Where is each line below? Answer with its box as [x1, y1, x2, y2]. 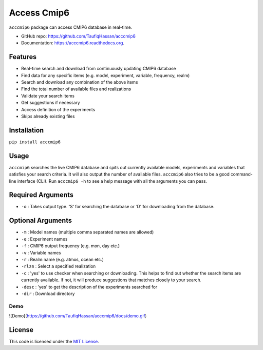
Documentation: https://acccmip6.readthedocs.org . [21, 40, 124, 46]
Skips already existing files [21, 113, 75, 119]
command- [230, 171, 253, 177]
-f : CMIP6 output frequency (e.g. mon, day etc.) [21, 243, 120, 249]
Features [9, 53, 37, 61]
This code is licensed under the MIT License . [9, 338, 99, 344]
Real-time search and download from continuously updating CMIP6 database [21, 66, 176, 72]
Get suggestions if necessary [21, 100, 80, 106]
